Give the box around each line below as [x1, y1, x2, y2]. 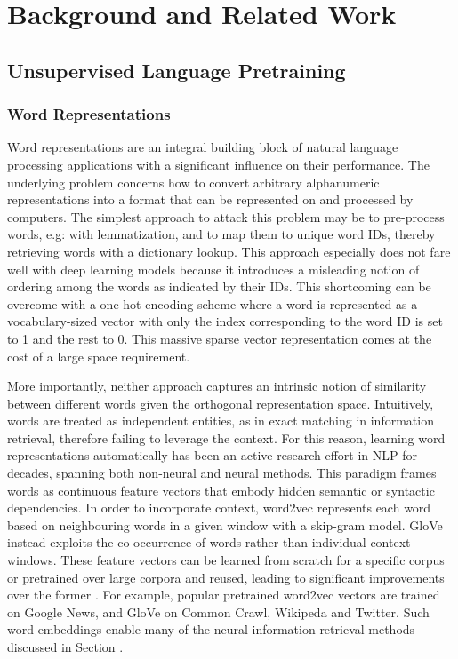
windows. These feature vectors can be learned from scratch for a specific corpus [7, 551, 445, 569]
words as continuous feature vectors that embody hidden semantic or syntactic [7, 480, 435, 499]
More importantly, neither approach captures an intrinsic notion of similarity [7, 377, 427, 395]
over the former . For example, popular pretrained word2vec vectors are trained [7, 585, 440, 604]
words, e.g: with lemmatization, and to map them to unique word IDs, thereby [7, 225, 436, 243]
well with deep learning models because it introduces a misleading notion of [7, 259, 420, 278]
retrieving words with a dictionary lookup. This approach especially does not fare [7, 242, 451, 260]
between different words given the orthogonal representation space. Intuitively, [7, 393, 434, 412]
